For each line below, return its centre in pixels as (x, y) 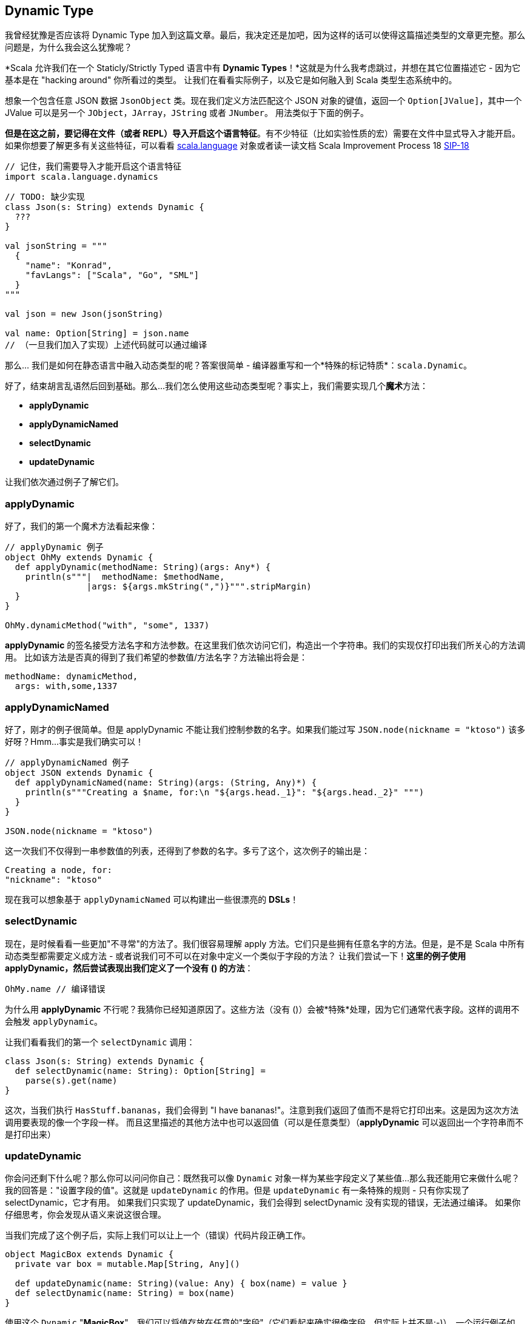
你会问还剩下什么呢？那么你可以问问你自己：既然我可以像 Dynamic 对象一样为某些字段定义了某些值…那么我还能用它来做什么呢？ (262, 1178)
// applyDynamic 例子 (54, 547)
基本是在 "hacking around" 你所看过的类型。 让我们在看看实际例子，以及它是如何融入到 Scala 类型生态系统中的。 (231, 80)
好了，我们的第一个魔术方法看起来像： (81, 526)
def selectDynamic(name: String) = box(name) (125, 1293)
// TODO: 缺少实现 (45, 197)
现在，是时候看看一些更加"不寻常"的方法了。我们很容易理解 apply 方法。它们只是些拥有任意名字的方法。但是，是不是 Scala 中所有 (265, 943)
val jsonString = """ (56, 246)
